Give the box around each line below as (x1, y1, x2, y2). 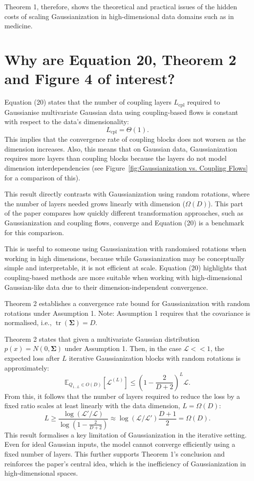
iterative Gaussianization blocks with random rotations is (69, 353, 241, 363)
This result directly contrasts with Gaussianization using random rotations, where (4, 189, 250, 199)
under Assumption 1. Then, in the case (64, 343, 182, 353)
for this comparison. (4, 227, 64, 237)
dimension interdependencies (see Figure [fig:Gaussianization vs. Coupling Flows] (4, 162, 248, 173)
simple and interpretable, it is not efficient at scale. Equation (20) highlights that (4, 262, 247, 273)
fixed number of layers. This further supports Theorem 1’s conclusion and (4, 449, 225, 459)
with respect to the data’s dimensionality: (4, 116, 129, 127)
